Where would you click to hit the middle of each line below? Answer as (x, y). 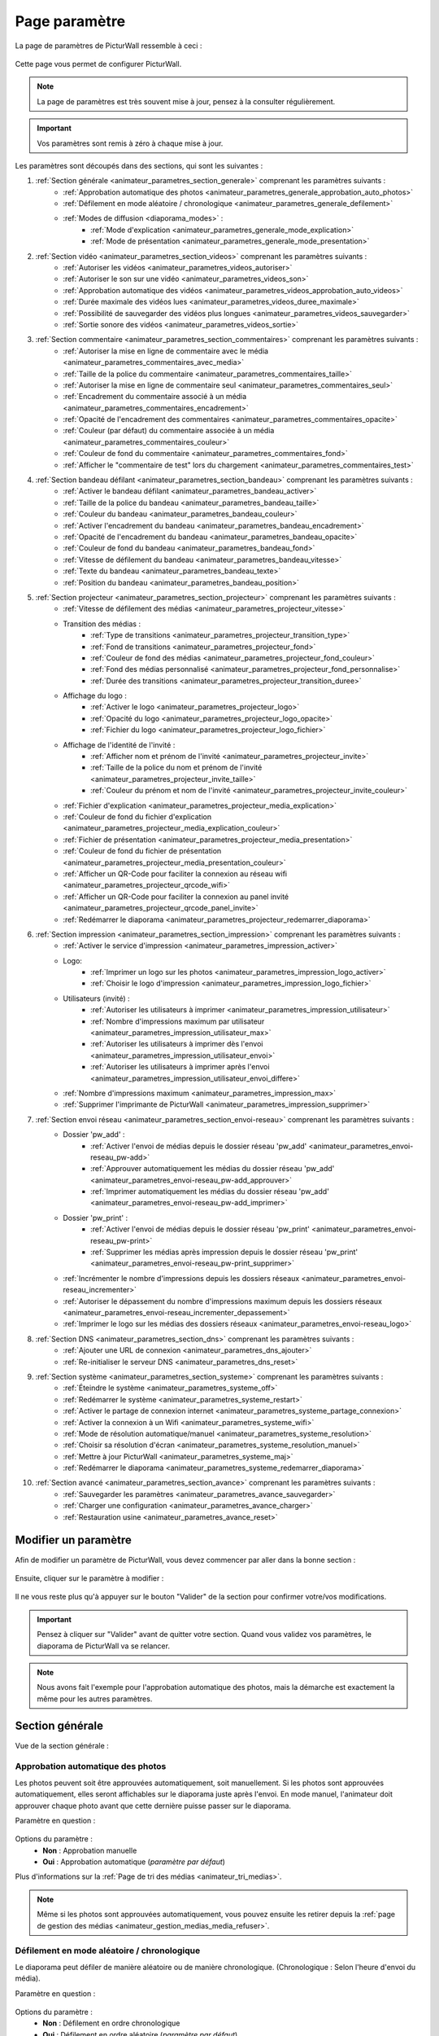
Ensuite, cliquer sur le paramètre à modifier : (89, 1578)
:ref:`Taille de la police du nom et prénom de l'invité (176, 768)
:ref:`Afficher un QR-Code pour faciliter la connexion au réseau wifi (175, 873)
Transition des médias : (102, 624)
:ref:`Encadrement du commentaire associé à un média (155, 397)
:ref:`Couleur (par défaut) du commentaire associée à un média (169, 431)
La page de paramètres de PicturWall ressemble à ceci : (109, 46)
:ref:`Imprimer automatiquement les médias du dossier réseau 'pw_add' (210, 1191)
